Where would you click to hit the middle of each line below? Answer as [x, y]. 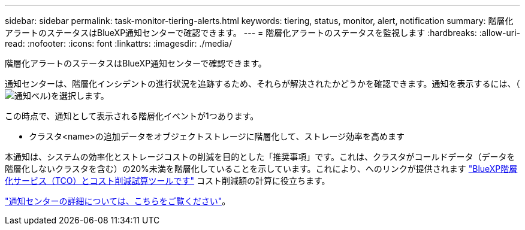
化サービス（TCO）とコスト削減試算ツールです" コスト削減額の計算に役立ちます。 [168, 181]
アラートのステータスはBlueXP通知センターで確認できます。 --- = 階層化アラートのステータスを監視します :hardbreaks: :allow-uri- [263, 33]
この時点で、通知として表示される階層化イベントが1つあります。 [132, 116]
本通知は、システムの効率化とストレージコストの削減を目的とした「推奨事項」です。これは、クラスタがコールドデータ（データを [260, 157]
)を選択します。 [79, 96]
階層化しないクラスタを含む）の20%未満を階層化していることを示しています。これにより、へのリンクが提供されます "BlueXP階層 [261, 169]
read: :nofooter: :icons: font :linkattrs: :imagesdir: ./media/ [118, 43]
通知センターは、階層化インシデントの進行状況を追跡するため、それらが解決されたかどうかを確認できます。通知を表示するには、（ [262, 84]
